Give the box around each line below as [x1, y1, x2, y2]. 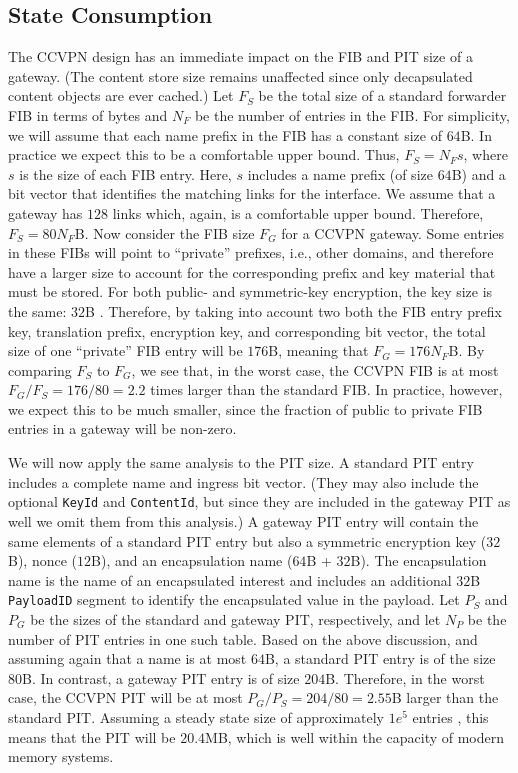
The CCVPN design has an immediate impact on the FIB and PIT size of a [8, 46, 473, 67]
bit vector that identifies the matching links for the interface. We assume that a [8, 183, 496, 204]
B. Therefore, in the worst [325, 667, 485, 688]
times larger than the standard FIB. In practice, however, [150, 379, 503, 400]
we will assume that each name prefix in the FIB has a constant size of [8, 124, 442, 145]
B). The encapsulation [350, 550, 487, 571]
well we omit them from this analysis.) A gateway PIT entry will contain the [8, 510, 479, 531]
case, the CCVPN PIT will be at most [8, 687, 243, 708]
